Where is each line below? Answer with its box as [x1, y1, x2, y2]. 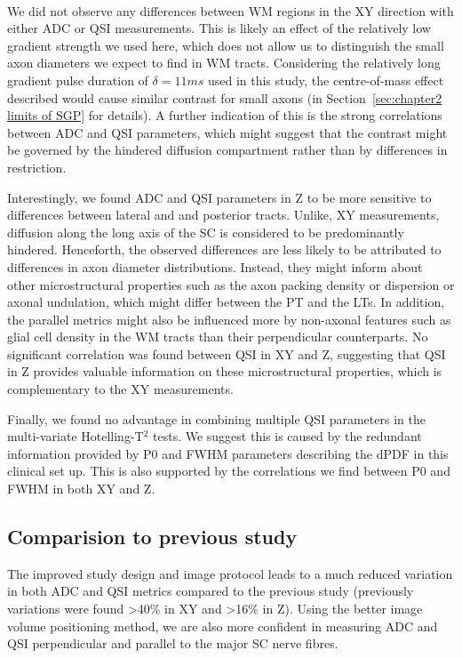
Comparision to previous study [7, 523, 298, 550]
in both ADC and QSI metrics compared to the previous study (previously [7, 582, 414, 600]
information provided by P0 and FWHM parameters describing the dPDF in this [7, 444, 449, 462]
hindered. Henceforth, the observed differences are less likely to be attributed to [7, 240, 442, 259]
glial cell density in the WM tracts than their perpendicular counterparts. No [7, 327, 428, 346]
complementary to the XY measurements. [7, 380, 234, 398]
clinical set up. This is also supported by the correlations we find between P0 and [7, 461, 450, 480]
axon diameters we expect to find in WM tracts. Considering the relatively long [7, 53, 441, 72]
